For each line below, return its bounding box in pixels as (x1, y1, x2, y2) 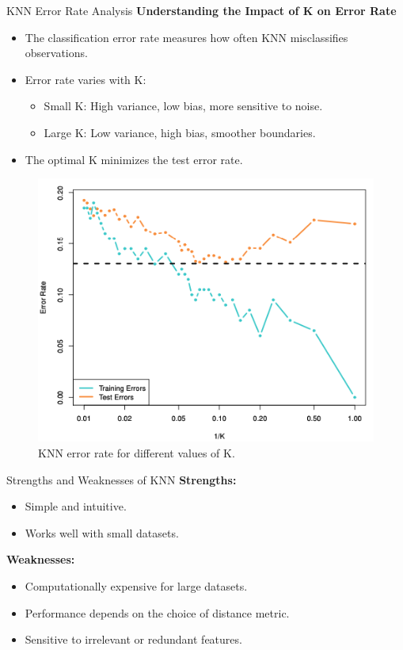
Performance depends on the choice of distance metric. (25, 604, 290, 621)
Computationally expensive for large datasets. (25, 577, 248, 594)
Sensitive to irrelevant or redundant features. (25, 631, 242, 648)
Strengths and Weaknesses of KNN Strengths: (6, 471, 237, 487)
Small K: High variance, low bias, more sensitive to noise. (44, 97, 323, 114)
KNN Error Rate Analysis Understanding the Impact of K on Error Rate (6, 2, 397, 18)
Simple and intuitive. (25, 498, 127, 514)
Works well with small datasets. (25, 524, 179, 541)
